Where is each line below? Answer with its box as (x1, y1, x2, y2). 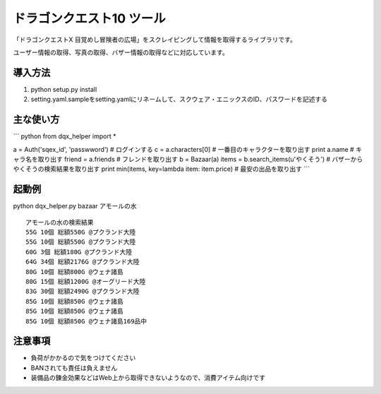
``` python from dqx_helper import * (13, 132, 116, 141)
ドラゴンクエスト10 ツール (13, 11, 166, 26)
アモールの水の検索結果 (25, 218, 94, 226)
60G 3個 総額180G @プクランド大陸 (25, 248, 133, 256)
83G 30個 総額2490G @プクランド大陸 (25, 287, 140, 296)
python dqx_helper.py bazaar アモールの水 (13, 202, 137, 210)
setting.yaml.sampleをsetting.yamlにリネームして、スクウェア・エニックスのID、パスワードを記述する (30, 95, 328, 104)
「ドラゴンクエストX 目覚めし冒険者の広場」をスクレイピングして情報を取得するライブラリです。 (13, 35, 296, 44)
